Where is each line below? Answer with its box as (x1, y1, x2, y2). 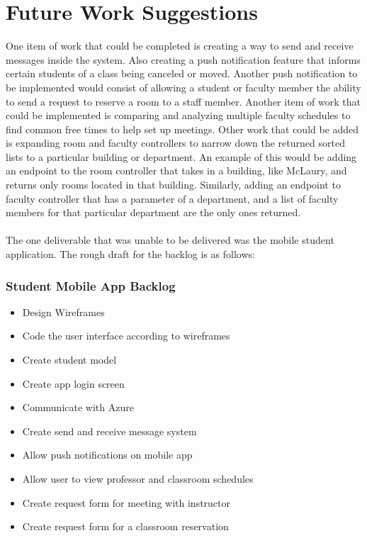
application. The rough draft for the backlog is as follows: (6, 247, 255, 262)
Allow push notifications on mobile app (22, 447, 193, 462)
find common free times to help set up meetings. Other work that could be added (6, 121, 359, 136)
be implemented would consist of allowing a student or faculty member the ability (6, 79, 361, 94)
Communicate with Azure (22, 400, 134, 415)
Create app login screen (22, 376, 125, 391)
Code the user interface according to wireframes (22, 328, 230, 343)
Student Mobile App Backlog (6, 276, 176, 294)
